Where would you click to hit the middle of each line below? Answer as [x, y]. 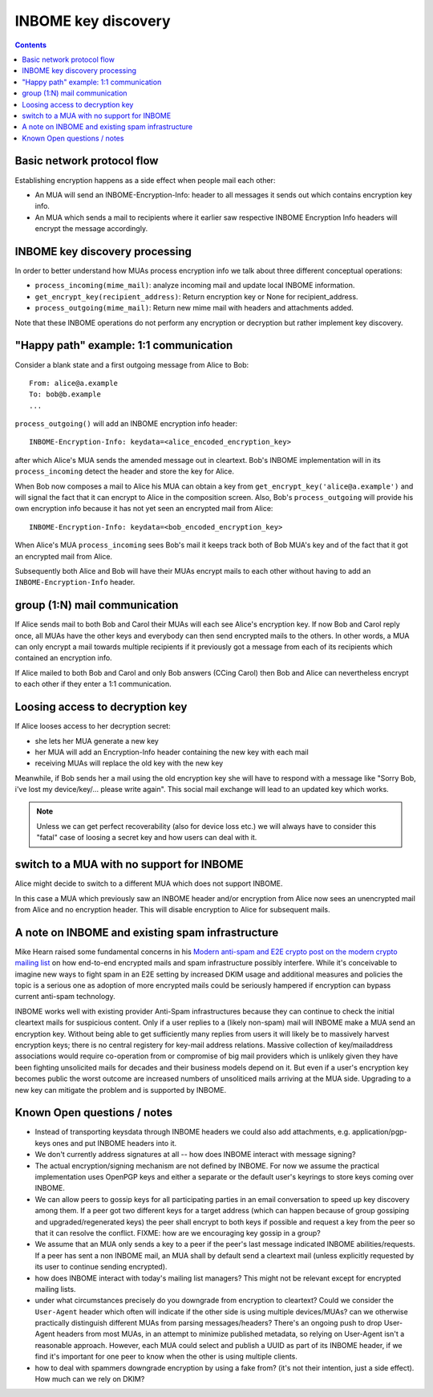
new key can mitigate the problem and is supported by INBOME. [121, 1090]
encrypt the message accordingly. [91, 229]
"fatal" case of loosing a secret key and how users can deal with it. [147, 838]
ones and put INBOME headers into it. [115, 1143]
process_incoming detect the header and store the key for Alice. [125, 471]
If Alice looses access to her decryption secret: [93, 726]
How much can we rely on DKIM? [90, 1379]
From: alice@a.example [74, 383]
